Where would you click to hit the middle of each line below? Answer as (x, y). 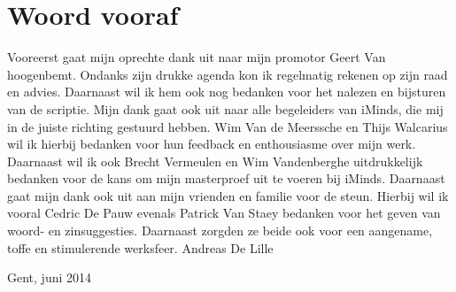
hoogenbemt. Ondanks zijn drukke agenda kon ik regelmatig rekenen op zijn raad (228, 74)
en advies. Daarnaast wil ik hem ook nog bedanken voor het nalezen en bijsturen (227, 92)
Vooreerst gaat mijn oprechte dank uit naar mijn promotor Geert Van (197, 57)
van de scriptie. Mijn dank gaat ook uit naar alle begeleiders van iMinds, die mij (225, 108)
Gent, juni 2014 (50, 277)
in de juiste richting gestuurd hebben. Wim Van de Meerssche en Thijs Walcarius (228, 126)
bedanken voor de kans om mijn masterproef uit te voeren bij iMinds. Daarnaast (226, 178)
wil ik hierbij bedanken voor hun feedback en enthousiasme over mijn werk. (212, 144)
